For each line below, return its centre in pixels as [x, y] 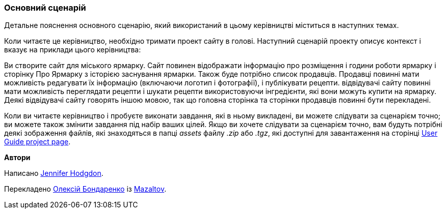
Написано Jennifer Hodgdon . [54, 173]
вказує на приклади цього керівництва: [73, 50]
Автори [17, 158]
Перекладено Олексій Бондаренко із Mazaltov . [85, 189]
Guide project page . [37, 142]
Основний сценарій [45, 8]
